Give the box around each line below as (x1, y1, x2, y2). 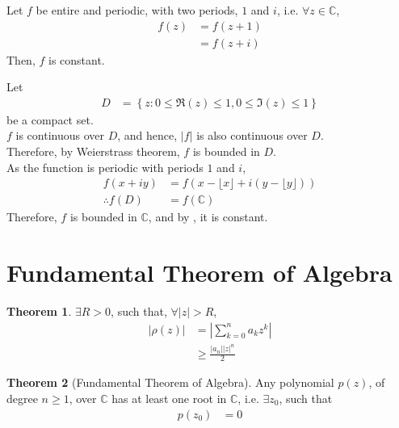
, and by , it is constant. (148, 208, 268, 225)
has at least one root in (111, 389, 227, 406)
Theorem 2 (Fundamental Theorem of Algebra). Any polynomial (6, 374, 334, 391)
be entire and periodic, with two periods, (36, 2, 238, 18)
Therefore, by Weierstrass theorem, (6, 143, 180, 160)
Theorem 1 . (6, 303, 72, 320)
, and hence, (117, 127, 178, 144)
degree (6, 389, 38, 406)
